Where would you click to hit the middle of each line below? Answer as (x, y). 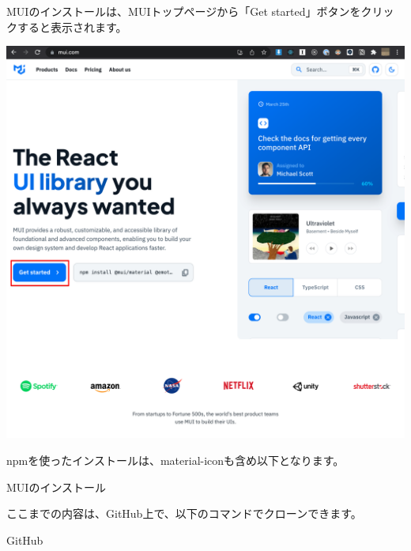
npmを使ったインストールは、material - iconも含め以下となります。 (175, 460)
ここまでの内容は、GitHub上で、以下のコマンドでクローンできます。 (184, 513)
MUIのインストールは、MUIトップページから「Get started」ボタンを (184, 11)
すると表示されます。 (72, 26)
